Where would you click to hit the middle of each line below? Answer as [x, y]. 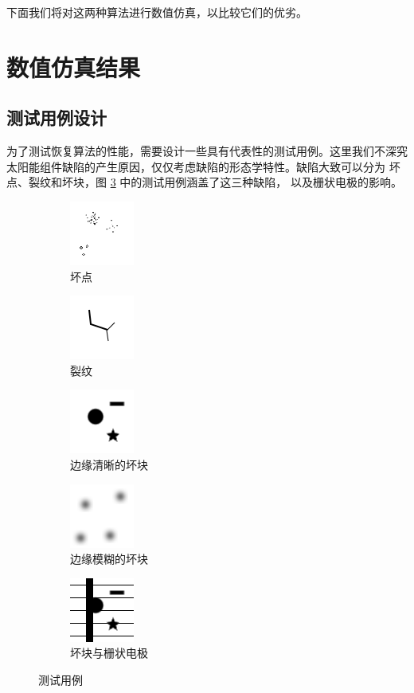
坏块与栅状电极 [109, 653]
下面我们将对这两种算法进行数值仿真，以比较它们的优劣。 [157, 12]
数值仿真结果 [74, 67]
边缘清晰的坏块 [109, 464]
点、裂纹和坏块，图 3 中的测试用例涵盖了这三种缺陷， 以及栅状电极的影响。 [204, 182]
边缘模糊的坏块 [109, 559]
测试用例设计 [57, 117]
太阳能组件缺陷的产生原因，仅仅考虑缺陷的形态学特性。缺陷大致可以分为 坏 [203, 166]
